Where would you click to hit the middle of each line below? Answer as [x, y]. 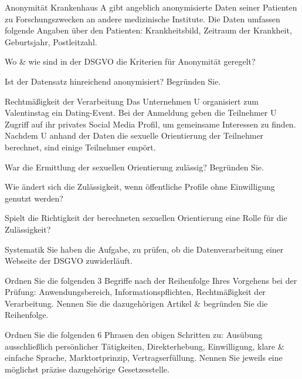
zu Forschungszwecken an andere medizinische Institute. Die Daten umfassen [142, 19]
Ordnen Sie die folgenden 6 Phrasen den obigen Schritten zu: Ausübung [134, 335]
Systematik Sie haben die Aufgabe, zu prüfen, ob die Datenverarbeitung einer [144, 249]
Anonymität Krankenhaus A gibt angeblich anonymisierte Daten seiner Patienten [151, 7]
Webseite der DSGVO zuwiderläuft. [69, 261]
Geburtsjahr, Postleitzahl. [51, 41]
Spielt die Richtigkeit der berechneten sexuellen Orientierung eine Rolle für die [146, 218]
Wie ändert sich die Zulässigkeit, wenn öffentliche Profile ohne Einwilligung [140, 187]
